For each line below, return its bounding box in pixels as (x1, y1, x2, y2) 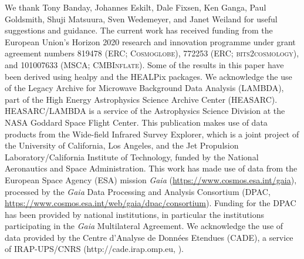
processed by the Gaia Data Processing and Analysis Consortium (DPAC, (5, 185, 271, 197)
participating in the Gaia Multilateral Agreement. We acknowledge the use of (5, 220, 283, 232)
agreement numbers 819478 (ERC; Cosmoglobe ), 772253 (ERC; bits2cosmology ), (5, 47, 299, 59)
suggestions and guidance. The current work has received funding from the (5, 24, 273, 36)
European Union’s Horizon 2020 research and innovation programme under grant (5, 35, 296, 48)
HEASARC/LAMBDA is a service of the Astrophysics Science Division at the (5, 105, 285, 117)
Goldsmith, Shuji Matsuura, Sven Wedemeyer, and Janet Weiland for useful (5, 12, 278, 25)
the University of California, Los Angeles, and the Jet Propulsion (5, 139, 239, 152)
